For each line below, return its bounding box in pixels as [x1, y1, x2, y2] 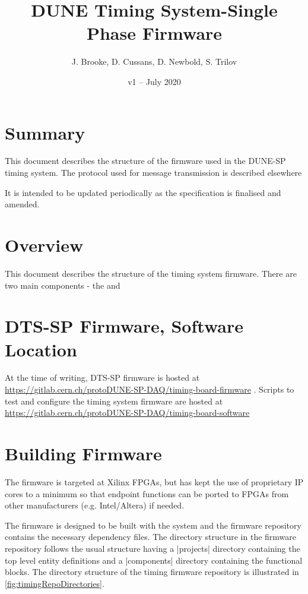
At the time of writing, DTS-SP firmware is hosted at [5, 371, 200, 384]
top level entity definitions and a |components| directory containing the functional [5, 554, 303, 566]
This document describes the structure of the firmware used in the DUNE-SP [5, 154, 286, 167]
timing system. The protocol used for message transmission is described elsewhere [5, 166, 302, 179]
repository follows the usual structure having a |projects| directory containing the [5, 542, 300, 554]
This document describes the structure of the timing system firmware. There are [5, 267, 297, 279]
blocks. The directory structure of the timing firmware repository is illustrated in [5, 565, 299, 578]
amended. [5, 198, 40, 210]
